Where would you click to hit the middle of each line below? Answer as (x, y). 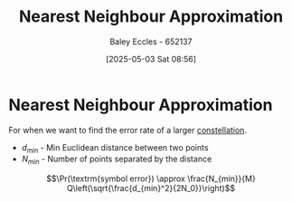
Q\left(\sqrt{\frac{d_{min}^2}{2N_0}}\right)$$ (151, 188)
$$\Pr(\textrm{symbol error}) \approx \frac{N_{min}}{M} (151, 179)
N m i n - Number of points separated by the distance (117, 160)
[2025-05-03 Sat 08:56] (151, 59)
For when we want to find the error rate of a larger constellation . (128, 130)
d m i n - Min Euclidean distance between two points (115, 148)
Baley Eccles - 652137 (151, 41)
